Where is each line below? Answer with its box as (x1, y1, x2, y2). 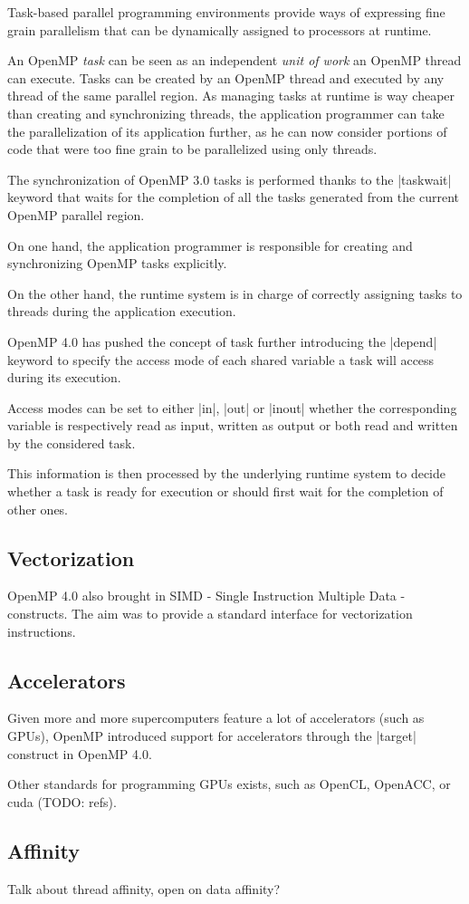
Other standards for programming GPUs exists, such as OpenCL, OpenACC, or (7, 774, 451, 793)
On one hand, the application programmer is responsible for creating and (7, 236, 413, 255)
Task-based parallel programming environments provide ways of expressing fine (7, 3, 445, 21)
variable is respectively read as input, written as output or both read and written (7, 416, 458, 435)
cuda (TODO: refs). (7, 792, 117, 811)
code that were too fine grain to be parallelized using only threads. (7, 139, 378, 159)
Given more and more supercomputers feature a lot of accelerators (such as (7, 708, 425, 727)
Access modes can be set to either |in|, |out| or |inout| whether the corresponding (7, 398, 457, 417)
